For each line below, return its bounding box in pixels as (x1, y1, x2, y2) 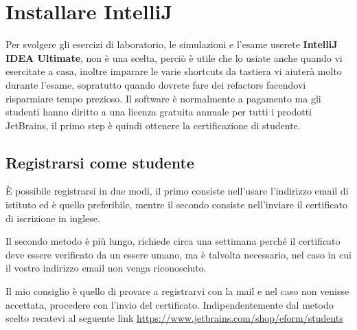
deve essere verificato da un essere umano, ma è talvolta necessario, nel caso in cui (5, 247, 352, 261)
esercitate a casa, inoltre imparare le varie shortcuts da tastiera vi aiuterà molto (5, 64, 342, 78)
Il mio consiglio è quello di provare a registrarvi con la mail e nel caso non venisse (5, 284, 349, 298)
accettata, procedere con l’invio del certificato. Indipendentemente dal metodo (5, 297, 334, 311)
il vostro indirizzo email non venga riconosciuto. (5, 261, 207, 275)
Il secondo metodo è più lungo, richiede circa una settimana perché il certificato (5, 234, 341, 248)
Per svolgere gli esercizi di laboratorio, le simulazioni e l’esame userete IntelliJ (5, 37, 338, 52)
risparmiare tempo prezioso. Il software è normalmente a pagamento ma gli (5, 91, 321, 105)
